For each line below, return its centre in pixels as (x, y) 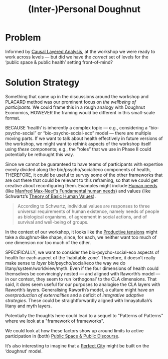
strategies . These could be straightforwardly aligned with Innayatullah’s (79, 300)
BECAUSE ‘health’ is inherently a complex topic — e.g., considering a (76, 127)
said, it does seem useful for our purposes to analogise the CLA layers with (83, 284)
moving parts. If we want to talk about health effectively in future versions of (84, 138)
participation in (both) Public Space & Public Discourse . (62, 336)
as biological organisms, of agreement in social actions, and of (82, 217)
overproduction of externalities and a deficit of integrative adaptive (75, 295)
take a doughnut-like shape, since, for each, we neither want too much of (81, 237)
